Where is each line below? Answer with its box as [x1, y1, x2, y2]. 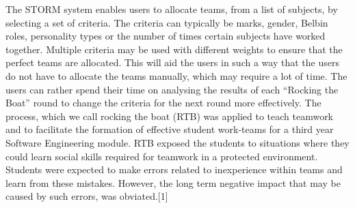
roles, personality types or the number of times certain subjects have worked [5, 29, 326, 43]
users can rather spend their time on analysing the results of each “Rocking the [5, 82, 339, 96]
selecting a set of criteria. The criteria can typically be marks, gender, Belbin [5, 15, 328, 29]
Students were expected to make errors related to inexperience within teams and [5, 162, 343, 177]
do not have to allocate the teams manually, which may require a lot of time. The [5, 68, 347, 83]
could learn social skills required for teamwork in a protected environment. [5, 149, 318, 163]
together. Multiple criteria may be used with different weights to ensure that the [5, 42, 343, 56]
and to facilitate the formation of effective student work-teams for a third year [5, 122, 334, 136]
